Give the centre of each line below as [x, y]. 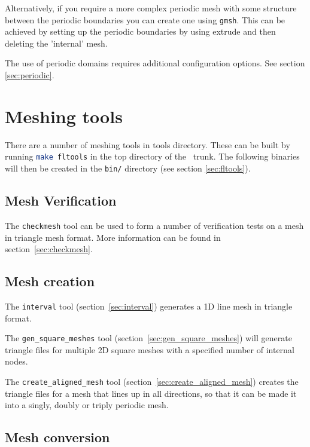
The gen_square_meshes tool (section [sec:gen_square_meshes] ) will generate [148, 338]
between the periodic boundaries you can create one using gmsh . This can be [145, 19]
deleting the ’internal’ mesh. [56, 43]
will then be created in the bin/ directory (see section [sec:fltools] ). [128, 168]
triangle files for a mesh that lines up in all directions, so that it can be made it [151, 393]
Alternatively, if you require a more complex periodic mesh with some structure [151, 8]
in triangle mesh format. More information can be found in [113, 237]
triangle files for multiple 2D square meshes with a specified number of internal [150, 349]
